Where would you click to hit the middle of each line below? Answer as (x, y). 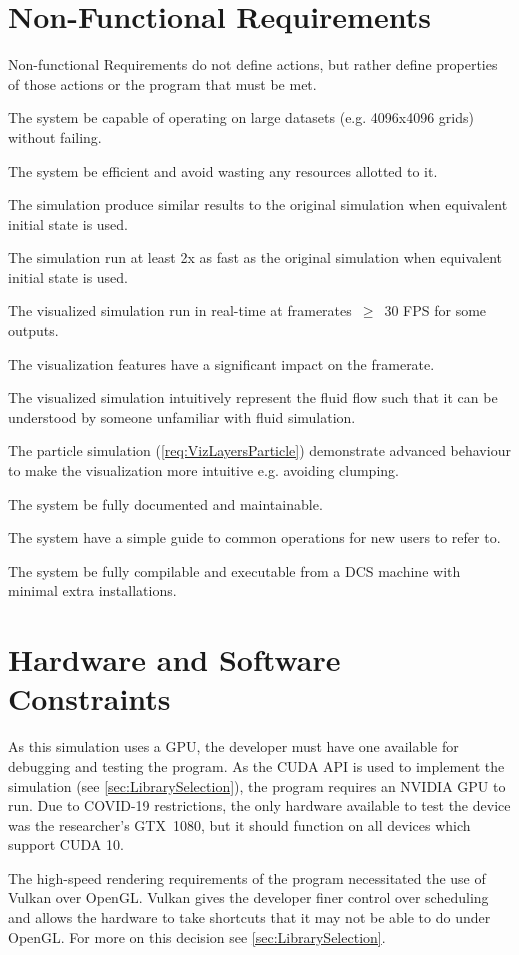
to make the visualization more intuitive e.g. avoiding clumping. (203, 470)
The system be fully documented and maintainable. (165, 503)
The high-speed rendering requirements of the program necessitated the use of (247, 877)
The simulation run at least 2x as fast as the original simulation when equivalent (255, 257)
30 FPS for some (435, 310)
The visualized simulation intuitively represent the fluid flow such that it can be (253, 397)
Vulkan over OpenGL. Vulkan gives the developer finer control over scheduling (248, 897)
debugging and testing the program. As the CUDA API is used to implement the (256, 765)
